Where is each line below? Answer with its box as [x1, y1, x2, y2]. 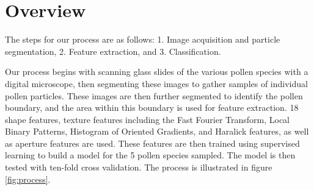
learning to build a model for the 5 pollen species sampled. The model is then [5, 149, 296, 161]
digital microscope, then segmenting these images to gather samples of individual [5, 77, 308, 90]
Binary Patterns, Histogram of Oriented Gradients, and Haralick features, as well [5, 125, 309, 138]
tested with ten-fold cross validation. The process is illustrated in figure [5, 161, 272, 174]
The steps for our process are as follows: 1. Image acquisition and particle [5, 33, 280, 46]
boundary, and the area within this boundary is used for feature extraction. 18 [5, 101, 299, 114]
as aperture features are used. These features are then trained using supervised [5, 136, 300, 149]
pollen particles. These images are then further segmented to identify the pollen [5, 89, 303, 102]
